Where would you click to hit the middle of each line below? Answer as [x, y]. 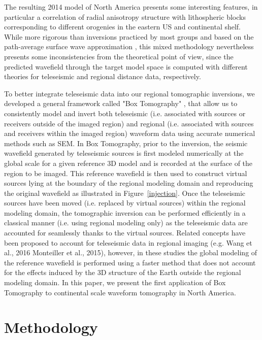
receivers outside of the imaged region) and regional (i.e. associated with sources [129, 123]
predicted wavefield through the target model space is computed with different [126, 66]
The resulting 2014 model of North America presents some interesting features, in [131, 7]
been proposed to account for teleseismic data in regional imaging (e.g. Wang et [128, 242]
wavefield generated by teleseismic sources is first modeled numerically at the [124, 153]
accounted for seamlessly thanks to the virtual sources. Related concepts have [125, 233]
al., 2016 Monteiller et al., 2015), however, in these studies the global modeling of [131, 252]
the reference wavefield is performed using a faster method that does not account [130, 262]
